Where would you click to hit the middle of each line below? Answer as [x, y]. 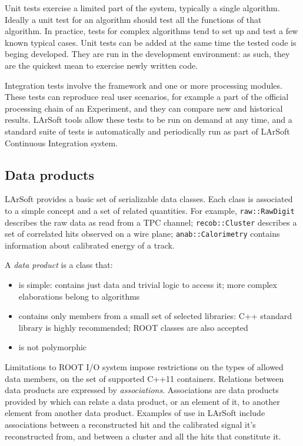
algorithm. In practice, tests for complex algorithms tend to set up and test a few [151, 31]
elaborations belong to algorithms [79, 296]
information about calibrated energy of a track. [90, 245]
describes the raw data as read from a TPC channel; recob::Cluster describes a [151, 222]
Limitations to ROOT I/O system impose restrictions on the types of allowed [144, 367]
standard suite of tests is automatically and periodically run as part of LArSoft [147, 131]
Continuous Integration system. [61, 142]
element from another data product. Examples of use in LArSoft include [135, 413]
